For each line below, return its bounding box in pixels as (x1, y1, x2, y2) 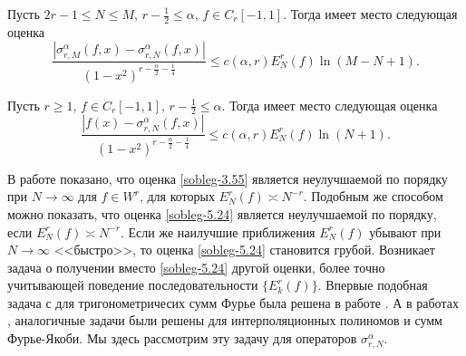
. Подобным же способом (303, 187, 443, 206)
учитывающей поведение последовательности (7, 275, 258, 294)
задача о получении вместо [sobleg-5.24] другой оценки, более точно (7, 257, 385, 276)
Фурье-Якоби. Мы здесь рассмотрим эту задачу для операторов (7, 329, 357, 348)
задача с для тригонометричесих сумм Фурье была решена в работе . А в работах (7, 293, 459, 312)
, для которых (139, 187, 215, 206)
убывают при (369, 222, 442, 241)
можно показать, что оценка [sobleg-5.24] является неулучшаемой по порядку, (7, 204, 437, 223)
